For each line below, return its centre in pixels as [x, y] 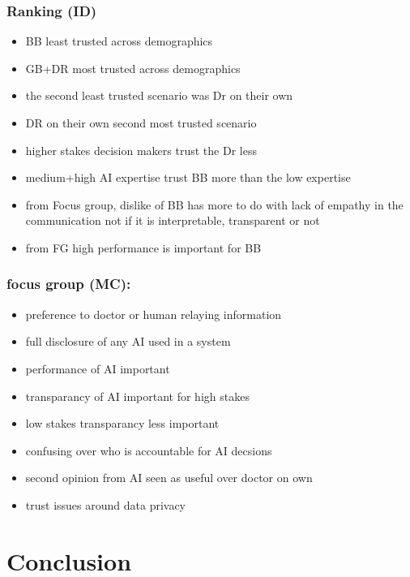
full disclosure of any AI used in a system [128, 341]
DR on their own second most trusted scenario [141, 123]
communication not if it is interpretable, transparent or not [173, 220]
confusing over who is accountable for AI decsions [149, 450]
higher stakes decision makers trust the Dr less [141, 150]
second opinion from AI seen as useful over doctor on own [169, 478]
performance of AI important [98, 368]
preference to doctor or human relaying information [154, 314]
